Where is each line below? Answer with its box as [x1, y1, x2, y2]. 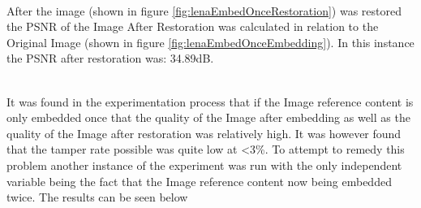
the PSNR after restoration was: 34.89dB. [6, 50, 214, 67]
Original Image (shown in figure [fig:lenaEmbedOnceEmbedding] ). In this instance [6, 33, 415, 50]
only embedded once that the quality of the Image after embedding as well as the [6, 109, 410, 126]
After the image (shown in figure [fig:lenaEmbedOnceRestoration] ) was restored [6, 2, 402, 19]
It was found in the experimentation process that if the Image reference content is [6, 93, 414, 110]
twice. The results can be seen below [6, 188, 188, 206]
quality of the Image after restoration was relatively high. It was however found [6, 124, 402, 141]
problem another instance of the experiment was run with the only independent [6, 156, 402, 173]
